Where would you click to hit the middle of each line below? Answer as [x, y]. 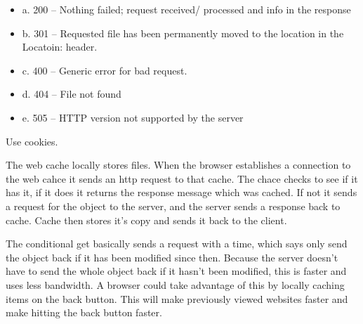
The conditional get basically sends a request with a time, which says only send [177, 244]
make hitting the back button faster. [84, 312]
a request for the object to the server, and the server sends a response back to [173, 206]
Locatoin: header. [60, 47]
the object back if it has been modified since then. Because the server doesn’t [172, 257]
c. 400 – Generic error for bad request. [105, 70]
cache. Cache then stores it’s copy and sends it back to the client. [146, 220]
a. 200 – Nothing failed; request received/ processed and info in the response [186, 9]
